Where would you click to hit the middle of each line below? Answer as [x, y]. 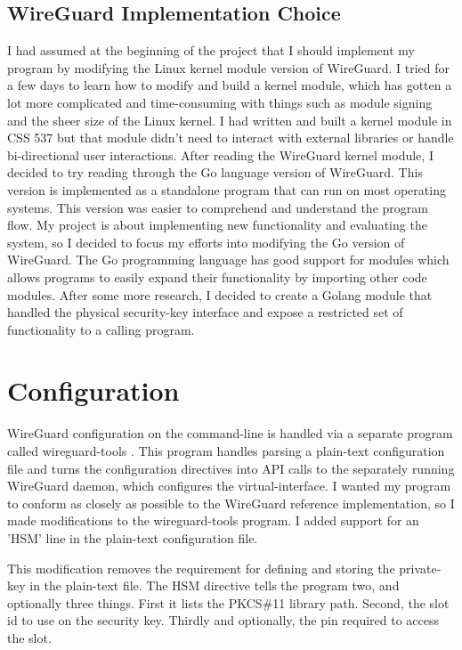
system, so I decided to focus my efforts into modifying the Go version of [206, 242]
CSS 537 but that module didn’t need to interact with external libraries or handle [231, 138]
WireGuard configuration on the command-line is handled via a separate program [230, 433]
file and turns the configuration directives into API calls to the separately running [231, 468]
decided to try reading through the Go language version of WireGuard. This [215, 172]
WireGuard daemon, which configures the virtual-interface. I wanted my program [229, 486]
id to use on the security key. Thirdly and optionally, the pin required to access [223, 620]
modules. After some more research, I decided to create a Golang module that [220, 294]
